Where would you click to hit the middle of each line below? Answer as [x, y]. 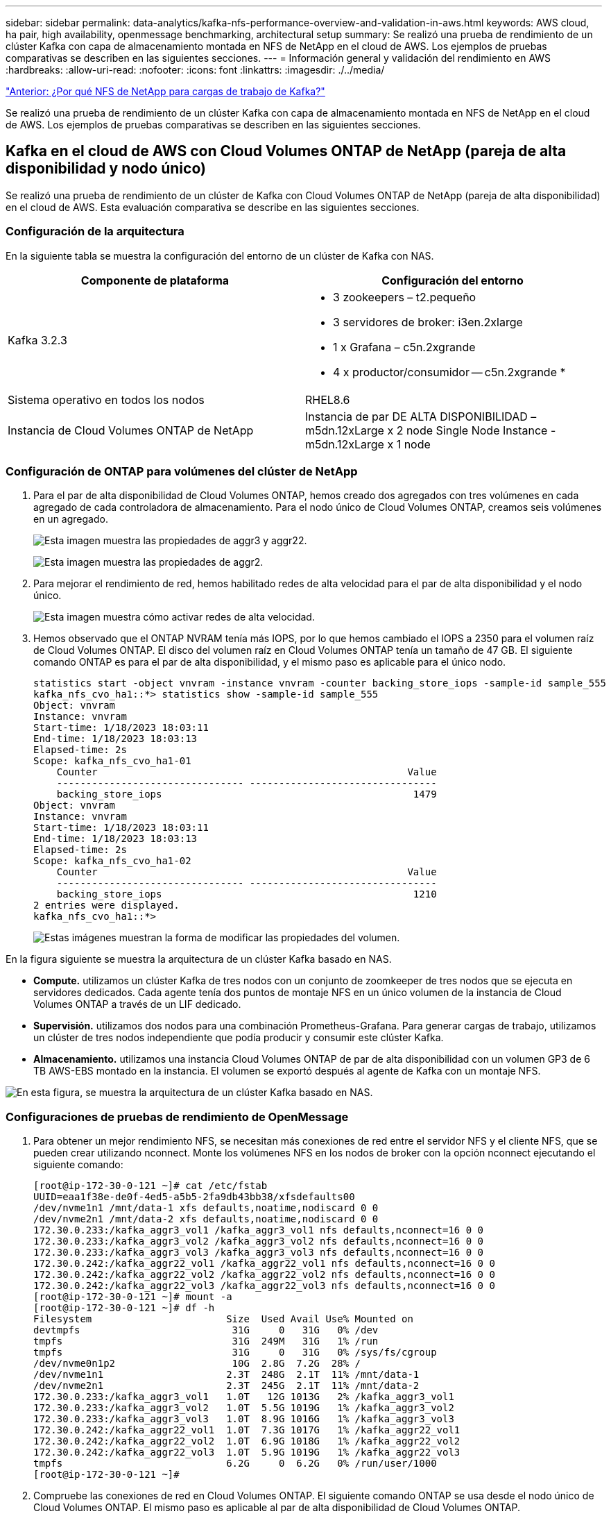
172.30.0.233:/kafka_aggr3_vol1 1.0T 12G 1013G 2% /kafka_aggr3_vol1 [244, 1397]
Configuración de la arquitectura [95, 231]
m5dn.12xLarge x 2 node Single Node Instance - [431, 430]
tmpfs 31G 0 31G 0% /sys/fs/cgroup [235, 1353]
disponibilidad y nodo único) [106, 169]
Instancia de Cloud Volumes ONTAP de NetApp [131, 430]
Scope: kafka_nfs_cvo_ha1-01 [112, 761]
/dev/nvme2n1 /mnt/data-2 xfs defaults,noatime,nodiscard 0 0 [206, 1219]
